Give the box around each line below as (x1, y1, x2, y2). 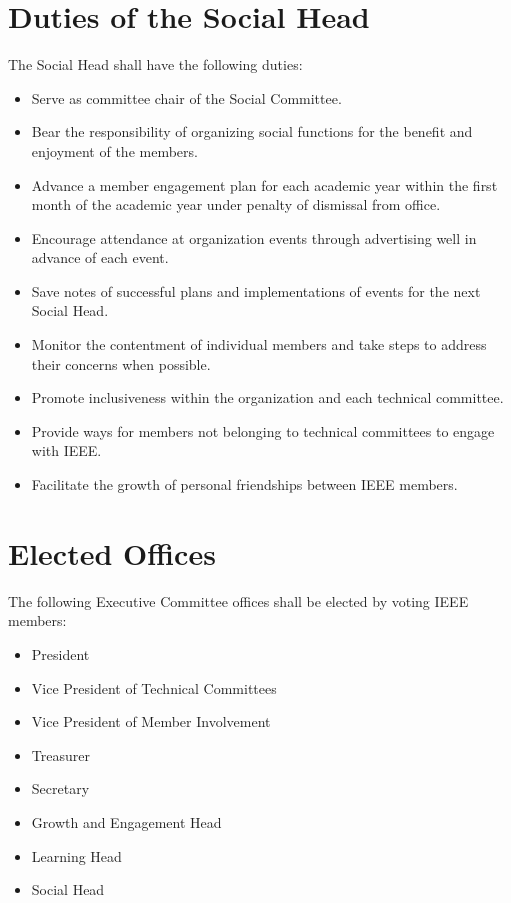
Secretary (31, 778, 90, 799)
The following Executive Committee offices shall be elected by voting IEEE (8, 590, 469, 611)
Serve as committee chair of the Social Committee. (31, 87, 342, 108)
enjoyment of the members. (31, 140, 198, 161)
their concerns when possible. (31, 353, 211, 374)
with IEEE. (31, 440, 102, 461)
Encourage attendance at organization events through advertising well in (31, 227, 477, 248)
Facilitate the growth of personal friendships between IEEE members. (31, 474, 458, 495)
